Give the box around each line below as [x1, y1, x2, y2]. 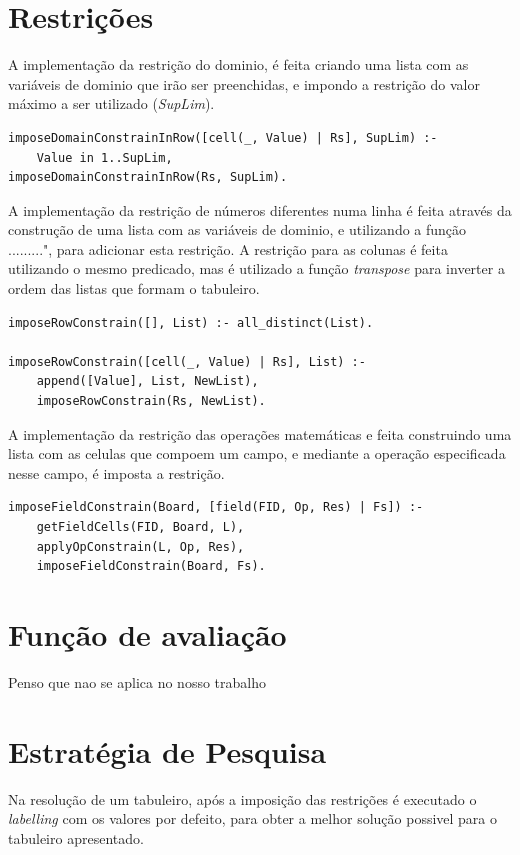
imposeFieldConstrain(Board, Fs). [36, 559, 266, 574]
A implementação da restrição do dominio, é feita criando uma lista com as [8, 54, 469, 75]
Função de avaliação [8, 613, 287, 654]
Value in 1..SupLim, [36, 150, 173, 165]
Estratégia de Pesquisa [8, 730, 327, 771]
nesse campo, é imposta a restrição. [8, 462, 225, 483]
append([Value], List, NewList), [36, 374, 259, 389]
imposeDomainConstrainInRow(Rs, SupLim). [8, 170, 288, 185]
